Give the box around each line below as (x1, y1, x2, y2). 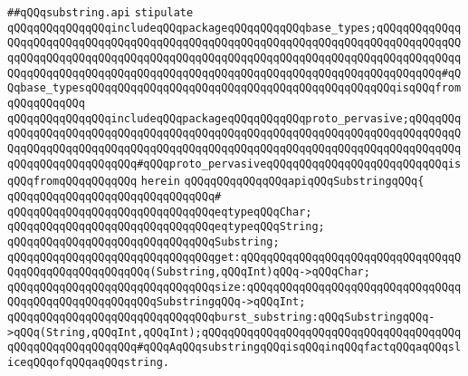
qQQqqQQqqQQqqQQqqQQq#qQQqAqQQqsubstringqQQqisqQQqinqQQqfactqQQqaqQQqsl (7, 341, 462, 354)
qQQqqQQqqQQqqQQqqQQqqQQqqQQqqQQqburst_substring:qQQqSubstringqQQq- (7, 311, 435, 324)
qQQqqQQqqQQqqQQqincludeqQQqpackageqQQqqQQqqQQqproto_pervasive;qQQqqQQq (7, 111, 462, 125)
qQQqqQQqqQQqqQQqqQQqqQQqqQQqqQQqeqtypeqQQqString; (7, 220, 325, 234)
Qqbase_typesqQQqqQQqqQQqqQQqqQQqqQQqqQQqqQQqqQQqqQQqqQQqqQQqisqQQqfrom (7, 82, 462, 95)
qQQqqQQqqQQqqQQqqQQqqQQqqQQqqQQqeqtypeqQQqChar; (7, 205, 312, 218)
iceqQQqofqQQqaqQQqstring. (7, 356, 169, 370)
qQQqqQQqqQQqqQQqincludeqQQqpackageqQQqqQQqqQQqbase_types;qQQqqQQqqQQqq (7, 21, 462, 34)
